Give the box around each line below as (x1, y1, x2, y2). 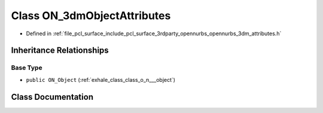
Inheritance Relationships (11, 45, 109, 56)
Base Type (11, 63, 42, 72)
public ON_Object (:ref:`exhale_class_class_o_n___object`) (26, 76, 176, 83)
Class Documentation (11, 91, 94, 102)
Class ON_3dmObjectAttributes (11, 9, 171, 22)
